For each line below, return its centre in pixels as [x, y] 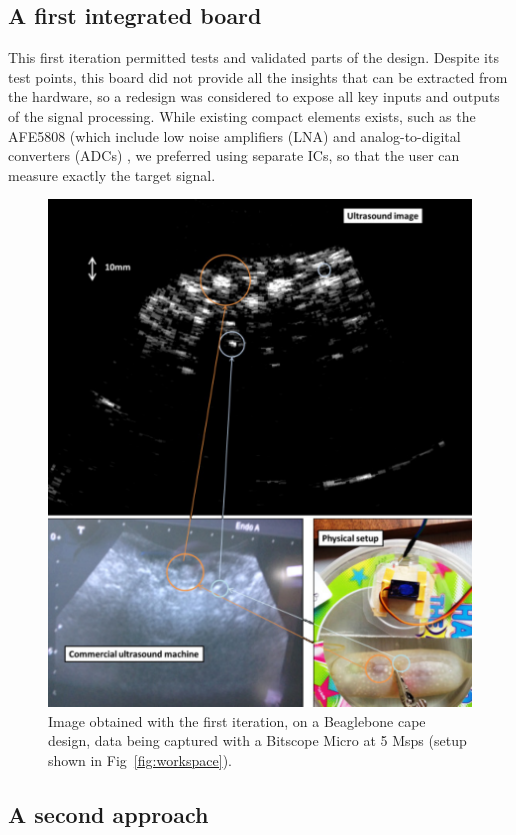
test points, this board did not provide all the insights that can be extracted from [258, 76]
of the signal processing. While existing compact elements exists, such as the [242, 115]
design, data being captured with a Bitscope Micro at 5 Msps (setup [257, 740]
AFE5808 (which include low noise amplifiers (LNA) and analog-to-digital [234, 135]
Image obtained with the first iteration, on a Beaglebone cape [237, 720]
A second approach [108, 813]
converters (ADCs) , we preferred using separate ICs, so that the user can [234, 155]
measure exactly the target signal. [112, 174]
